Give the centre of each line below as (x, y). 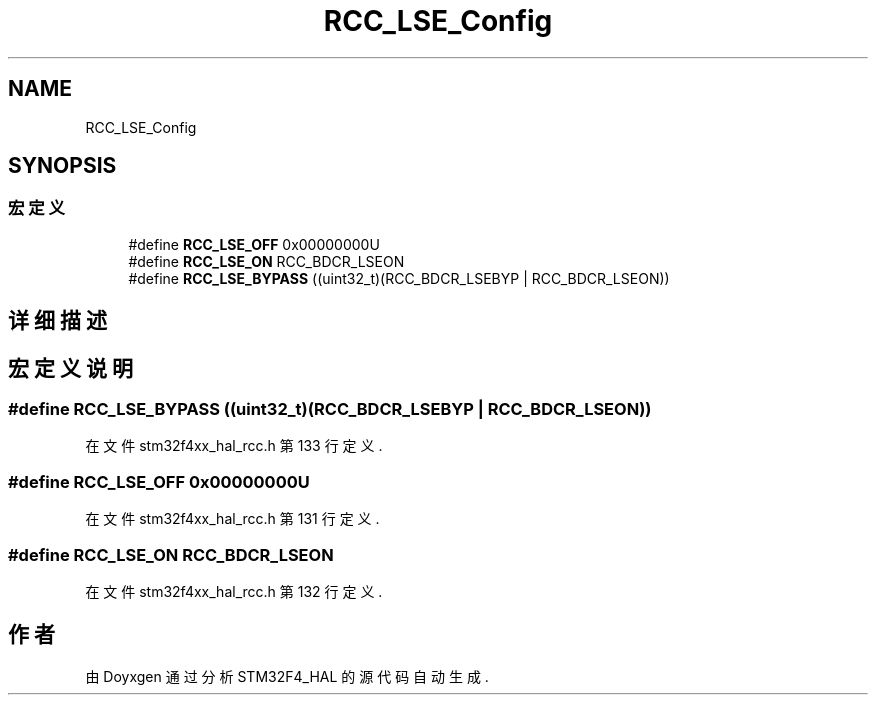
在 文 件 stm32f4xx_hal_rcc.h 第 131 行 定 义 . (232, 519)
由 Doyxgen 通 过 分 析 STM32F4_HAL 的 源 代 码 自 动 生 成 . (287, 676)
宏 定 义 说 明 (70, 368)
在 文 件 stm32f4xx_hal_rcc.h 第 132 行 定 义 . (234, 591)
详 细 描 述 (57, 321)
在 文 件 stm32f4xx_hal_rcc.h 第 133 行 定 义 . (234, 446)
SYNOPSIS (62, 166)
